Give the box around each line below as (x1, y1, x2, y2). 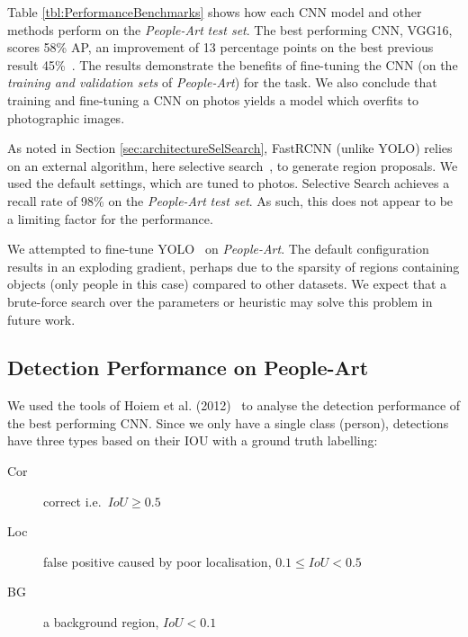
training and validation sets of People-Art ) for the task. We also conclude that (7, 73, 437, 92)
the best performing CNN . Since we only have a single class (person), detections (7, 413, 449, 432)
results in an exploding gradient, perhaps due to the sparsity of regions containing (7, 256, 460, 275)
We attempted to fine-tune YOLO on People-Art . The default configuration (7, 239, 429, 258)
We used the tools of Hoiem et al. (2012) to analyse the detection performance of (7, 396, 461, 415)
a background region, (43, 613, 159, 632)
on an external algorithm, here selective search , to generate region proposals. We (7, 156, 458, 175)
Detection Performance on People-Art (7, 354, 369, 381)
